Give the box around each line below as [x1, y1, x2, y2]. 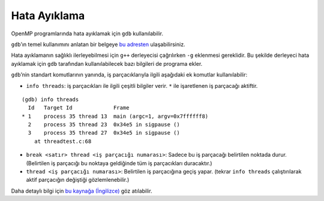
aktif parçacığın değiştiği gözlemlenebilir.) [26, 176, 130, 184]
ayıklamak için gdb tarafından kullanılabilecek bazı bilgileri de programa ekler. [11, 60, 203, 67]
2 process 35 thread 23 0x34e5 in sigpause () [28, 121, 180, 128]
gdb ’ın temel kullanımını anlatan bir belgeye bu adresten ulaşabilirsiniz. [11, 41, 185, 48]
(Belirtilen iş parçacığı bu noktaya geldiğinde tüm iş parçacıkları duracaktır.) [26, 159, 212, 167]
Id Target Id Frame [28, 105, 130, 111]
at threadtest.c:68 [34, 138, 92, 145]
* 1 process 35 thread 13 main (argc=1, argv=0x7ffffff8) [22, 112, 209, 120]
